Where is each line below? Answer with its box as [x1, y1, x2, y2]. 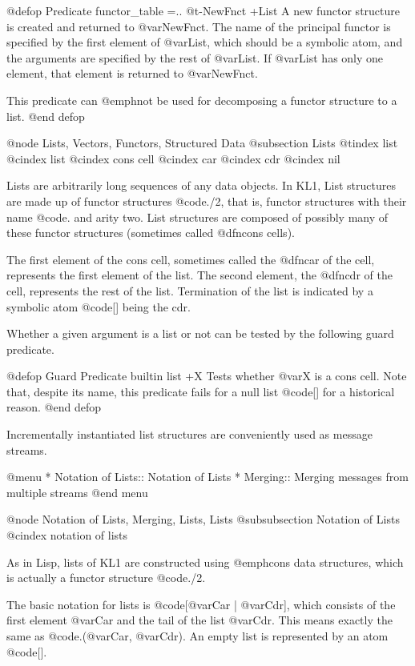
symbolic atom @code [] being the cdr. [6, 298, 191, 315]
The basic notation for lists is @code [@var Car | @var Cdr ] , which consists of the [6, 596, 396, 612]
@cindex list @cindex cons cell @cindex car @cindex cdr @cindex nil [6, 150, 340, 166]
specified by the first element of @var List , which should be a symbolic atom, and [6, 34, 403, 50]
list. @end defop [6, 107, 85, 124]
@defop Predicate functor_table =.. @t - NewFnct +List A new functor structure [6, 2, 401, 18]
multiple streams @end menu [6, 483, 148, 500]
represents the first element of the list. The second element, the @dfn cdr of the [6, 267, 393, 283]
